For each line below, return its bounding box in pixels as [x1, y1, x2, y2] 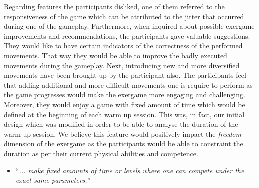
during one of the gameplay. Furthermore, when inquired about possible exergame [4, 21, 255, 31]
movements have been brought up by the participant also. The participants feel [4, 70, 246, 80]
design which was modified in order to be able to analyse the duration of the [4, 119, 238, 129]
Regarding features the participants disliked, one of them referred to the [4, 1, 225, 11]
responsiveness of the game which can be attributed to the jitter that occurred [4, 11, 244, 21]
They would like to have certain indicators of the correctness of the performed [4, 40, 243, 51]
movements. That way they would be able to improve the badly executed [4, 50, 227, 60]
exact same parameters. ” [15, 175, 91, 185]
